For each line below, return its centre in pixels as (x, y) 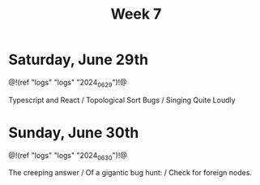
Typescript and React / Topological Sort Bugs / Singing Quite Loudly (122, 100)
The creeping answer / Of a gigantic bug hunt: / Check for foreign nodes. (130, 173)
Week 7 (136, 14)
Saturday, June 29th (78, 60)
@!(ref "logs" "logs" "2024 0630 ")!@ (68, 156)
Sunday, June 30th (74, 133)
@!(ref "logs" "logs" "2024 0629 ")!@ (68, 83)
